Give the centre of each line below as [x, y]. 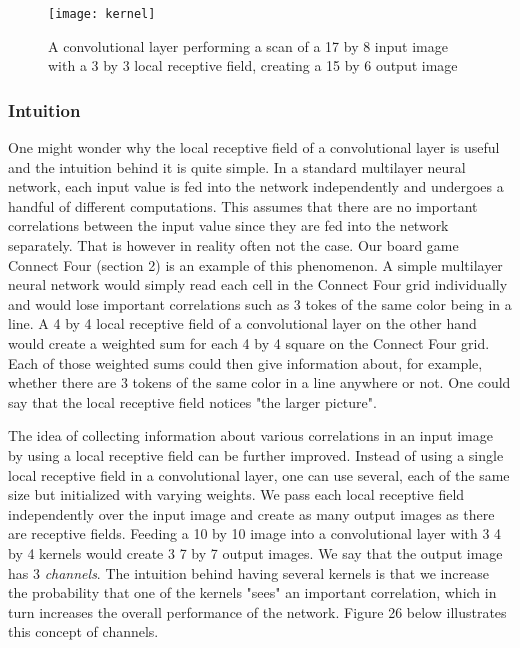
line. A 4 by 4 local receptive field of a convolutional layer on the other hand [242, 323]
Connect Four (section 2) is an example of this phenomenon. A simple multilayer [255, 264]
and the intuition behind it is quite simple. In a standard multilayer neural [237, 166]
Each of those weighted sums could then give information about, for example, [245, 362]
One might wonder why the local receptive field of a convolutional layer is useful [254, 147]
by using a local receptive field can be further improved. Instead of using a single [256, 454]
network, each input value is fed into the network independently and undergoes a [256, 186]
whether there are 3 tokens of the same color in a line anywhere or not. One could [259, 382]
